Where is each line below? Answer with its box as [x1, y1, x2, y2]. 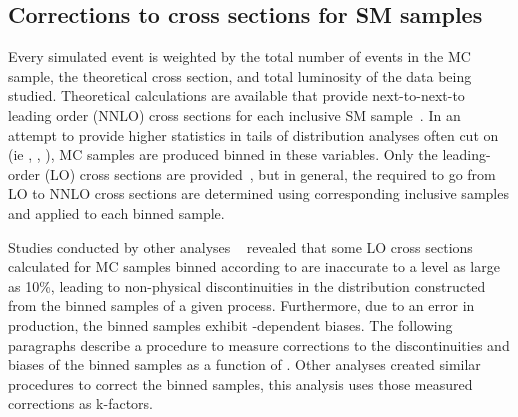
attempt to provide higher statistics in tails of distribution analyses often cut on [8, 124, 499, 145]
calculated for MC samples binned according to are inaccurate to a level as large [8, 256, 500, 277]
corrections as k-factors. [8, 393, 153, 414]
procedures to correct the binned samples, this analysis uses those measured [8, 373, 473, 394]
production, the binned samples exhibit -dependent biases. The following [8, 314, 453, 335]
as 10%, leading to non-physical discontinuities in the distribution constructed [8, 275, 486, 296]
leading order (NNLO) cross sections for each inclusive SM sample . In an [8, 104, 461, 125]
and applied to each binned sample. [8, 202, 225, 223]
